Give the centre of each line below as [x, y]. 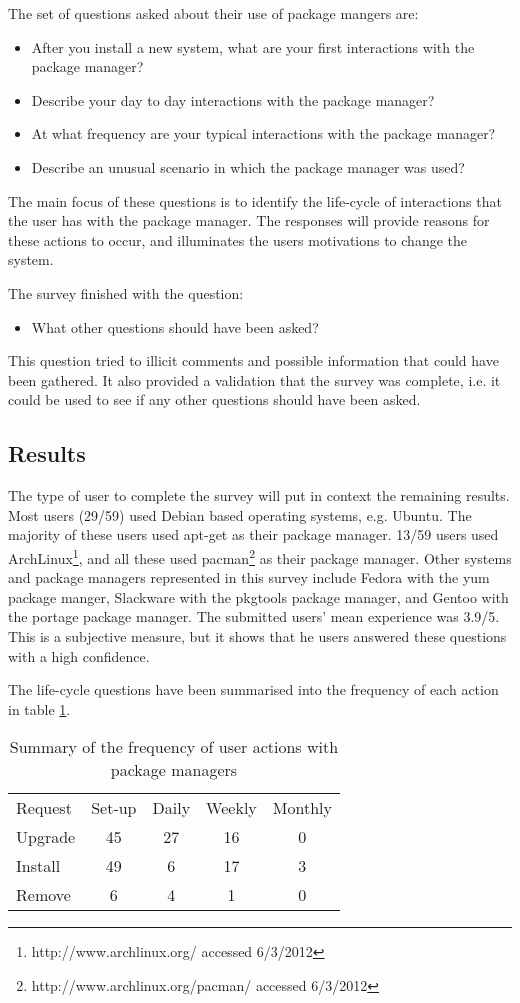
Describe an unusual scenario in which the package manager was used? [248, 166]
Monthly [302, 808]
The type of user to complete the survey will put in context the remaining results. [259, 495]
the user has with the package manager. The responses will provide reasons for [249, 220]
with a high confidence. [79, 655]
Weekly [231, 808]
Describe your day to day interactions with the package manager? [233, 99]
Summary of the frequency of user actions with [174, 747]
